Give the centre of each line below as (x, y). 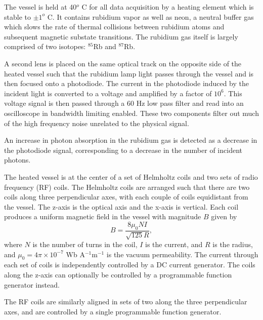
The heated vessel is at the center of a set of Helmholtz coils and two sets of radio (131, 176)
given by (224, 216)
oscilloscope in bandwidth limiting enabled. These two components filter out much (131, 113)
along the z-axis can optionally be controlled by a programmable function (118, 275)
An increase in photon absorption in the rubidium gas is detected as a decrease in (131, 140)
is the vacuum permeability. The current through (182, 254)
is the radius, (233, 244)
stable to (17, 16)
